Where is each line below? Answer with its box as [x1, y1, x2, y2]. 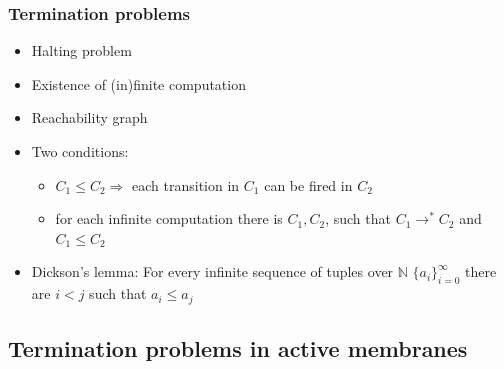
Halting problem [31, 40, 132, 61]
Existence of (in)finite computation [31, 73, 246, 94]
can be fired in [264, 174, 353, 195]
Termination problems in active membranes [8, 333, 468, 364]
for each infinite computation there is [55, 208, 283, 229]
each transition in [132, 174, 240, 195]
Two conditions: [31, 141, 129, 161]
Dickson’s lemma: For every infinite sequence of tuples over [31, 261, 394, 282]
